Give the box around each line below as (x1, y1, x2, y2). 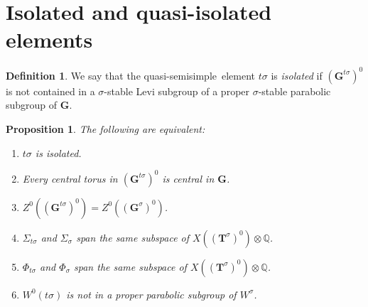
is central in (162, 171, 215, 185)
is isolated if (271, 68, 323, 82)
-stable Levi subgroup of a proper (104, 83, 250, 98)
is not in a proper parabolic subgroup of (66, 286, 237, 301)
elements (6, 25, 93, 54)
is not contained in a (6, 83, 95, 98)
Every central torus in (22, 171, 118, 185)
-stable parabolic (258, 83, 331, 98)
